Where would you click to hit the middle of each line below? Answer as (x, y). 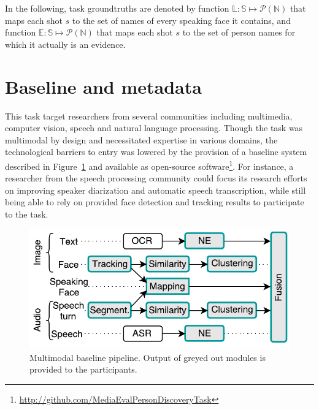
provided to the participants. (83, 369)
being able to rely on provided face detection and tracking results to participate (155, 202)
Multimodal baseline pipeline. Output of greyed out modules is (148, 357)
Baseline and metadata (103, 86)
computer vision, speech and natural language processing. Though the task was (154, 128)
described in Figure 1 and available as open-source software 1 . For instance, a (149, 165)
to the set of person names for (239, 32)
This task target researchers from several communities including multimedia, (149, 116)
